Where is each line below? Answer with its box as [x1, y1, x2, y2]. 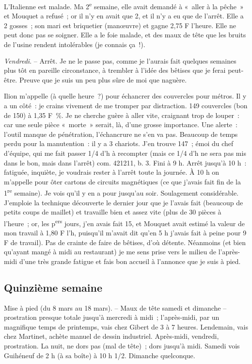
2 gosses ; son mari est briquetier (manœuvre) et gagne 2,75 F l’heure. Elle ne [4, 20, 236, 30]
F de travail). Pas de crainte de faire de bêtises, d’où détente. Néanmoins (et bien [4, 237, 246, 247]
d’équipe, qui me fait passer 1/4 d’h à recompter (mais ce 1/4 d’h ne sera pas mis [4, 148, 246, 158]
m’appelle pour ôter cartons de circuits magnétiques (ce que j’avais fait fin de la [4, 176, 241, 186]
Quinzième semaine [4, 280, 103, 295]
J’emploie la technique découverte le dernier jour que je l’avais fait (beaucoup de [4, 197, 243, 207]
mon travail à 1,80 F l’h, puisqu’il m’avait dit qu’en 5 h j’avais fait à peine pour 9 [4, 228, 247, 238]
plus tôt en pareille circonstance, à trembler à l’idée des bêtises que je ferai [4, 65, 226, 75]
